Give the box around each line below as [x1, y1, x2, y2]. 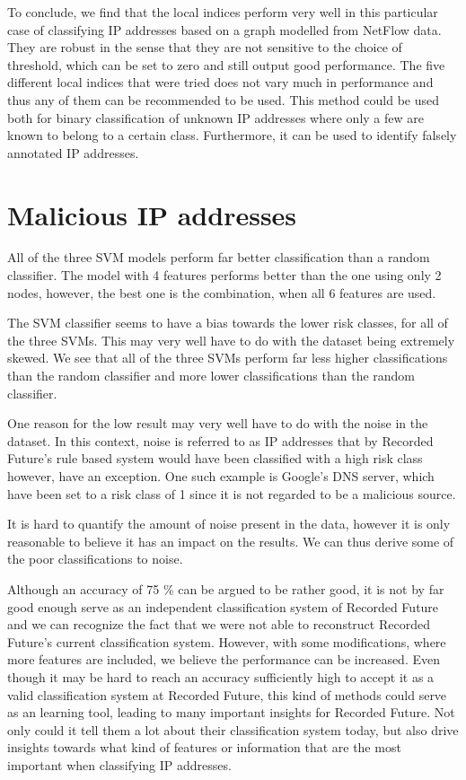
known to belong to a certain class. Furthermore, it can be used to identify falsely [7, 126, 457, 145]
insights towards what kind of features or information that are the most [7, 738, 401, 757]
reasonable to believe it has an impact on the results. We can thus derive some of [7, 531, 454, 550]
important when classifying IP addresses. [7, 755, 232, 774]
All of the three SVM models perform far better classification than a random [7, 248, 430, 267]
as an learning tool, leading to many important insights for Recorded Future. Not [7, 703, 455, 722]
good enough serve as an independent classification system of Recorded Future [7, 597, 439, 616]
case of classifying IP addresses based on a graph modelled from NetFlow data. [7, 20, 442, 39]
